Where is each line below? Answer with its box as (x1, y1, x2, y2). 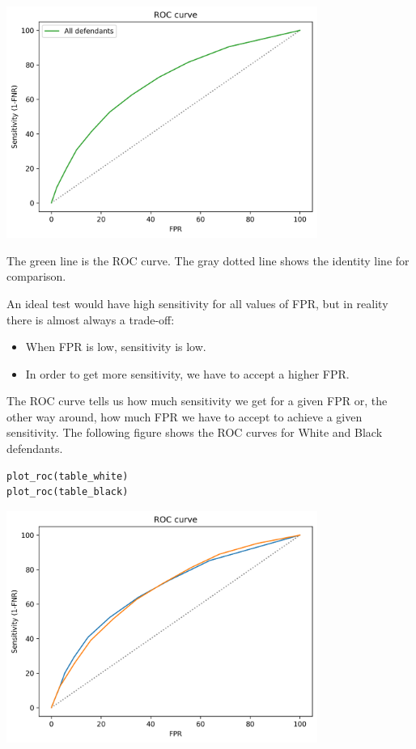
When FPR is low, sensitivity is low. (25, 338, 206, 355)
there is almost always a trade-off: (6, 311, 175, 328)
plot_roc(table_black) (6, 486, 129, 498)
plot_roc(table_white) (6, 470, 129, 482)
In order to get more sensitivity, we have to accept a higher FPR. (25, 365, 350, 382)
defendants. (6, 440, 63, 457)
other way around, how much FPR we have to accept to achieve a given (6, 408, 363, 425)
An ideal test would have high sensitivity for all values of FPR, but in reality (6, 294, 388, 311)
